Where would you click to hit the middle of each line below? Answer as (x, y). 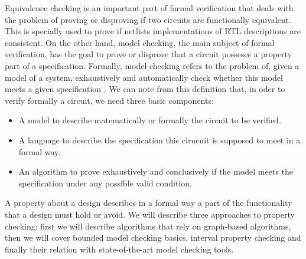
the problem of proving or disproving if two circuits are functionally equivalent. (148, 19)
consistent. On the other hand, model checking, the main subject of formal (140, 42)
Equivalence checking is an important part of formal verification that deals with (149, 8)
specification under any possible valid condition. (105, 183)
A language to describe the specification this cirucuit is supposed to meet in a (159, 140)
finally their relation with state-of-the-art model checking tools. (119, 249)
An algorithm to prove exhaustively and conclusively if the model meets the (156, 171)
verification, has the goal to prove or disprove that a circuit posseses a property (149, 54)
